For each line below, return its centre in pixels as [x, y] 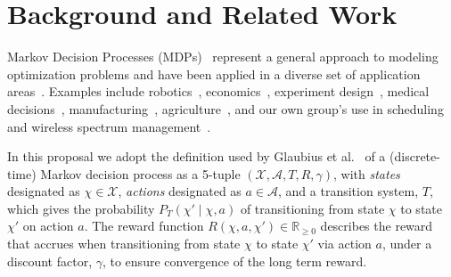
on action [48, 226]
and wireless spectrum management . [109, 126]
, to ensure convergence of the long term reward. [234, 261]
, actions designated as [180, 191]
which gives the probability [81, 208]
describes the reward [377, 226]
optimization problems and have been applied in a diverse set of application [214, 73]
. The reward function [144, 226]
